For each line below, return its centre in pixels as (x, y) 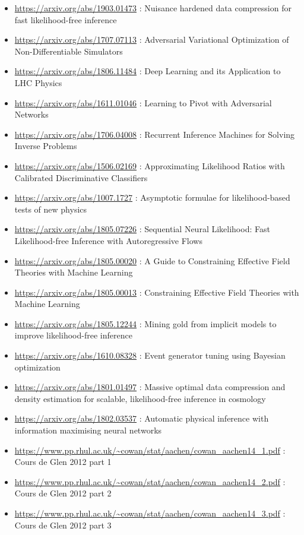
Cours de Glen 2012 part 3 (63, 525)
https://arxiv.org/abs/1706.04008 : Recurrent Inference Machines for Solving (155, 134)
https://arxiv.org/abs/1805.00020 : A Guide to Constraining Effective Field (152, 260)
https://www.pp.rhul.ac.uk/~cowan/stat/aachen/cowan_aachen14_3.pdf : (150, 513)
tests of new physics (51, 209)
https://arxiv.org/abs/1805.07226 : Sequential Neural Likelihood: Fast (142, 229)
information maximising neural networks (88, 430)
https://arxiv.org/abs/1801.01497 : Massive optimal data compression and (150, 387)
